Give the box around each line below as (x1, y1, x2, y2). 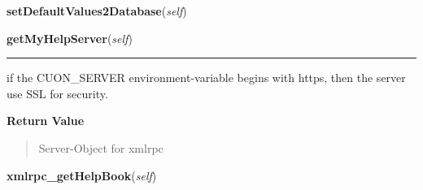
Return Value (7, 112, 85, 129)
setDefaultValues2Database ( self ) (7, 2, 187, 19)
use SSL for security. (7, 84, 108, 101)
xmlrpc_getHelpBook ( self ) (7, 166, 157, 184)
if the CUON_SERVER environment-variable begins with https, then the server (7, 69, 406, 86)
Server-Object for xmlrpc (38, 139, 164, 156)
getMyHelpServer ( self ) (7, 29, 133, 46)
